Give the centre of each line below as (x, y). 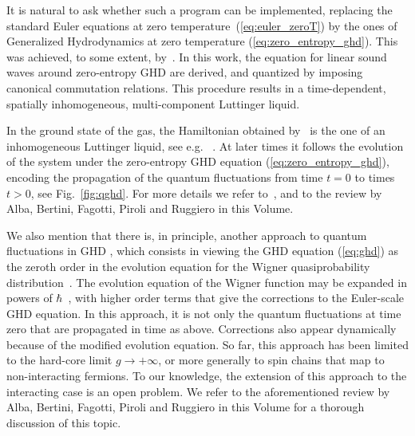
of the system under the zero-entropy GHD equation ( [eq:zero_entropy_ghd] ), (198, 161)
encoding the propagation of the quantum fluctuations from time (165, 177)
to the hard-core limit (59, 360)
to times (375, 177)
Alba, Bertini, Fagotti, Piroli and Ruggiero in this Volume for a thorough (186, 407)
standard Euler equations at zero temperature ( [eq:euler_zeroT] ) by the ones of (202, 25)
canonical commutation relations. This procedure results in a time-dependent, (196, 87)
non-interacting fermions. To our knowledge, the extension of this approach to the (207, 376)
